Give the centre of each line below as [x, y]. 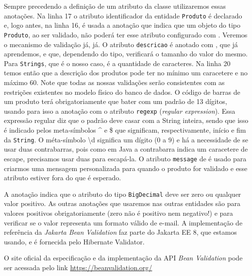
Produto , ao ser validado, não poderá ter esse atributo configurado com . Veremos [126, 34]
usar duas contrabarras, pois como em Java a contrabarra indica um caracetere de [126, 149]
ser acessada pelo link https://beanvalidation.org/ [78, 267]
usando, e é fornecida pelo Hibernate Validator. [74, 241]
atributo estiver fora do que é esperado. [63, 178]
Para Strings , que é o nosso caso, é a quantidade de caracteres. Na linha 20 [117, 63]
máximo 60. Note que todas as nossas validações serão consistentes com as [114, 82]
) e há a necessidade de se [210, 139]
